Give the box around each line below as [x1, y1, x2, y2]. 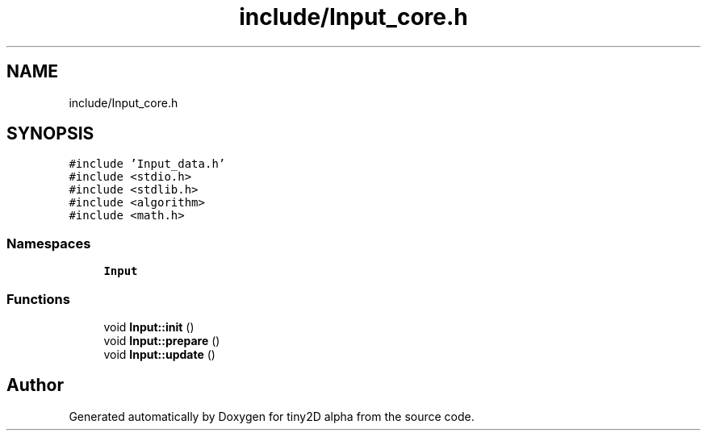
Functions [6, 290, 70, 307]
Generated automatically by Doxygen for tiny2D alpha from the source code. [69, 409, 475, 423]
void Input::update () [103, 347, 215, 361]
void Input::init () [103, 319, 195, 334]
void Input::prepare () [103, 333, 220, 348]
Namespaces [6, 235, 91, 252]
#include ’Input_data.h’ [69, 157, 226, 171]
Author [6, 375, 64, 396]
